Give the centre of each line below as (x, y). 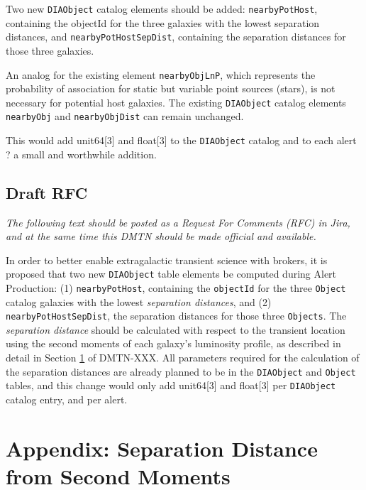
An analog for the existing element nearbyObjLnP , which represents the (161, 74)
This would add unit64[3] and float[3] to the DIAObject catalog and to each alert (181, 140)
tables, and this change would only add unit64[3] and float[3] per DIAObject (171, 385)
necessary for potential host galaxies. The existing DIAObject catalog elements (176, 102)
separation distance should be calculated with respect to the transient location (176, 329)
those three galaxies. (50, 50)
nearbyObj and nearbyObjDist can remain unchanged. (125, 116)
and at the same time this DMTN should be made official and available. (161, 236)
